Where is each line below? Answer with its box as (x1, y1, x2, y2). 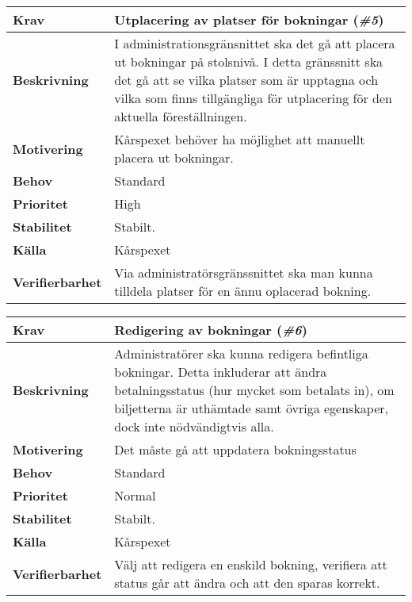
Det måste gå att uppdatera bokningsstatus (114, 440, 357, 458)
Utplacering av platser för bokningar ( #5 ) (114, 10, 384, 29)
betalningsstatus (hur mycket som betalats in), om (114, 381, 395, 399)
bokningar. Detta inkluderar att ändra (114, 362, 327, 381)
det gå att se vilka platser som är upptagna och (114, 71, 379, 89)
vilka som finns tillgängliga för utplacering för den (114, 89, 392, 107)
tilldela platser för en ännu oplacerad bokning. (114, 282, 372, 300)
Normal (114, 486, 156, 504)
